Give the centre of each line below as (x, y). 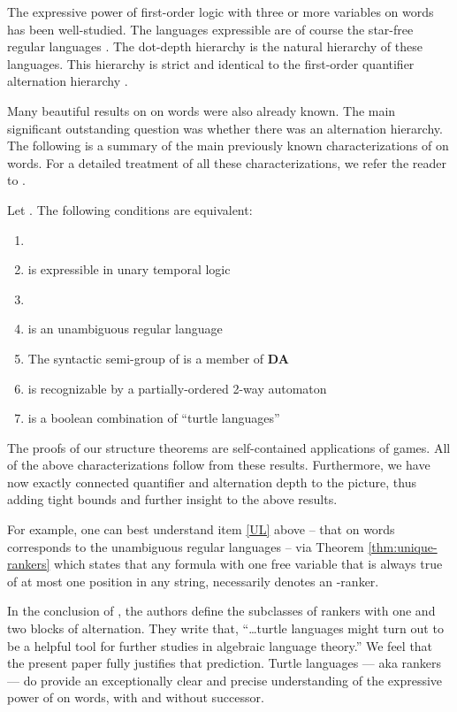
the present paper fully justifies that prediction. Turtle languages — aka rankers (225, 663)
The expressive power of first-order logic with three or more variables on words (221, 11)
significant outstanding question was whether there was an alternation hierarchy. (225, 128)
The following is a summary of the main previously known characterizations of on (228, 145)
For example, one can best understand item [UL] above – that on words (201, 529)
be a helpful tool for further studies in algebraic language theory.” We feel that (220, 645)
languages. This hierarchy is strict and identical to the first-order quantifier (211, 63)
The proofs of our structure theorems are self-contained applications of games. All (229, 447)
